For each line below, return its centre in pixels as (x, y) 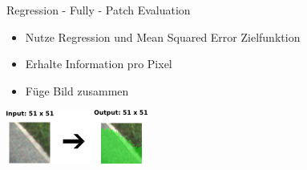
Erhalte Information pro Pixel (99, 64)
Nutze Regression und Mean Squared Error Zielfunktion (163, 36)
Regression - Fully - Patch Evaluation (99, 10)
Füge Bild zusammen (77, 90)
